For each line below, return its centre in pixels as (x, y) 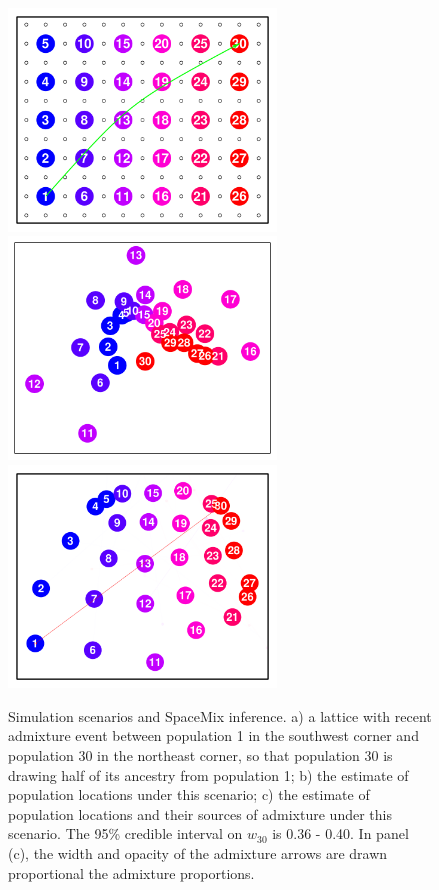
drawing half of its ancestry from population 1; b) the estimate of (208, 774)
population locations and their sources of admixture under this (200, 813)
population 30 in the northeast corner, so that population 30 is (200, 754)
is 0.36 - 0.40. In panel (340, 833)
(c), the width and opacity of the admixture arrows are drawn (198, 852)
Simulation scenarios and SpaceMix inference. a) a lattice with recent (220, 715)
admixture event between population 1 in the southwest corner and (213, 735)
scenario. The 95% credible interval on (125, 833)
